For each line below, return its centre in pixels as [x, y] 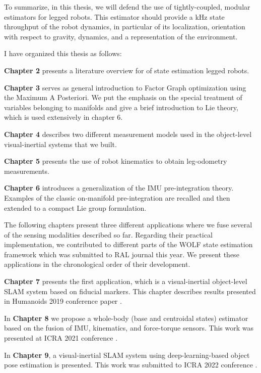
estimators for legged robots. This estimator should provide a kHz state [114, 16]
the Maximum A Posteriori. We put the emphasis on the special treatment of [123, 97]
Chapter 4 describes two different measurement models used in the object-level [128, 134]
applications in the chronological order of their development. [97, 264]
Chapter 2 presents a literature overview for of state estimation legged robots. [127, 70]
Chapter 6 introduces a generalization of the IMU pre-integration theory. [119, 188]
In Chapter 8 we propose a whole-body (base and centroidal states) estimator [126, 318]
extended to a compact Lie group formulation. [75, 207]
